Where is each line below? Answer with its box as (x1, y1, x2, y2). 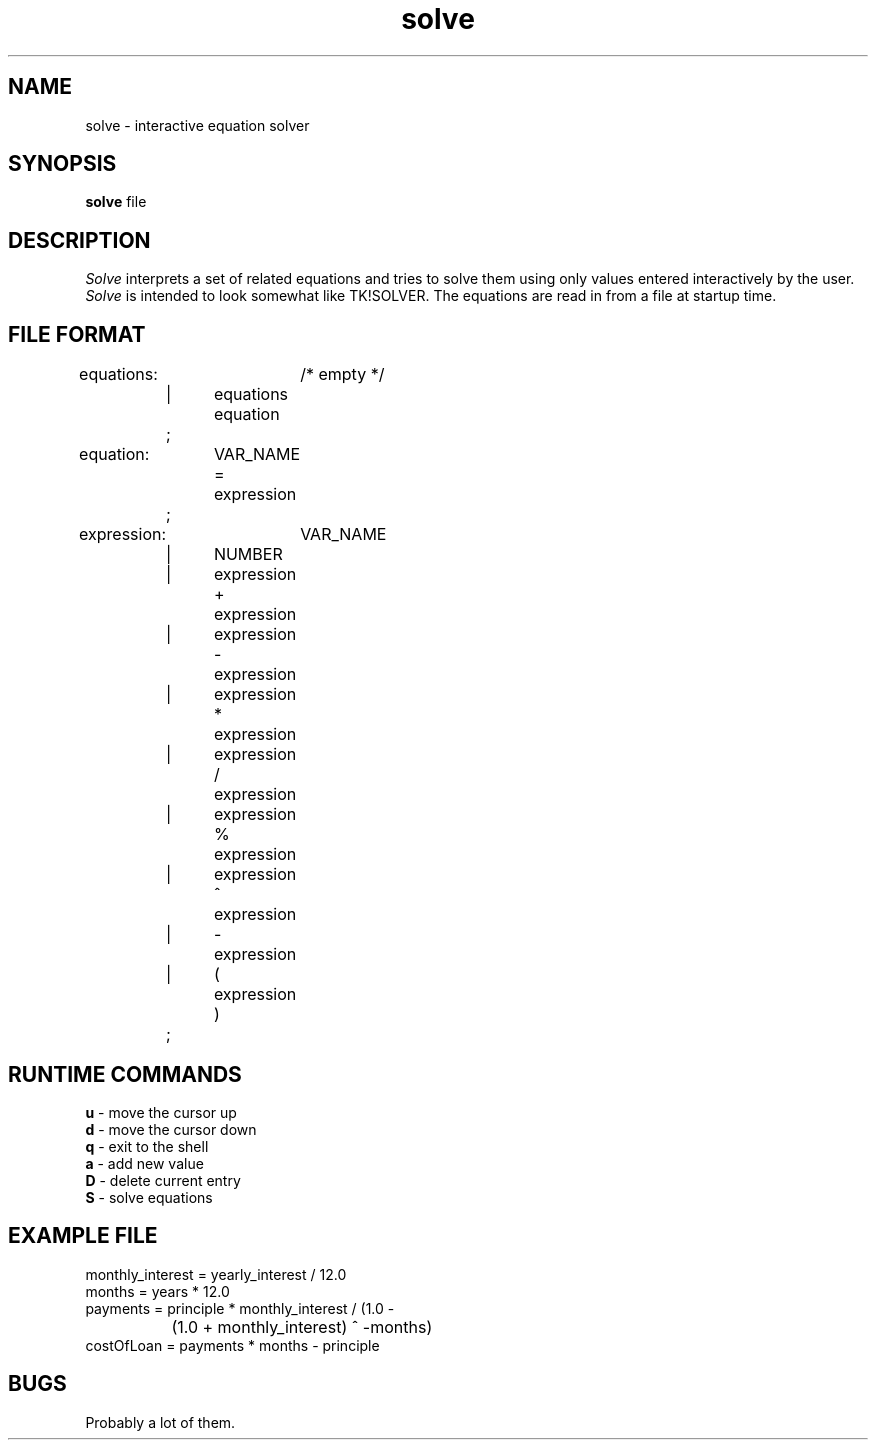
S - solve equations (85, 1188, 213, 1206)
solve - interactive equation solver (85, 116, 310, 134)
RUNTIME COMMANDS (8, 1061, 242, 1087)
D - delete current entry (85, 1171, 241, 1189)
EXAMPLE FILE (8, 1223, 158, 1249)
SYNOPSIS (8, 151, 117, 177)
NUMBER (213, 544, 283, 565)
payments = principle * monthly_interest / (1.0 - (85, 1299, 395, 1317)
